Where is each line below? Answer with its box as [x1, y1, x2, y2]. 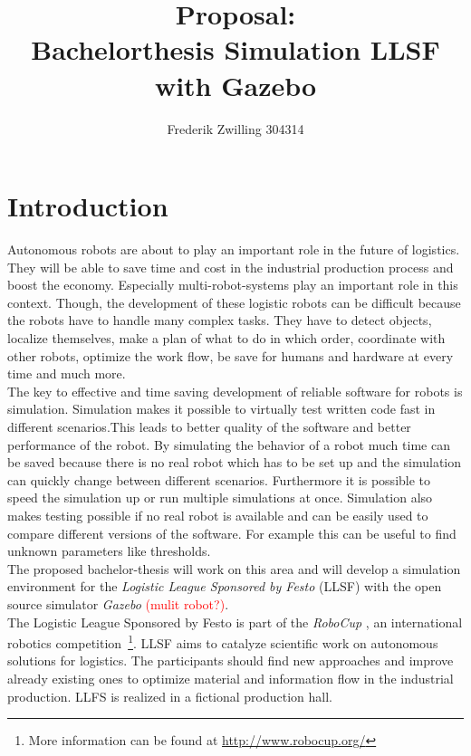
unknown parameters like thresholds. [7, 541, 211, 560]
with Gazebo [154, 66, 317, 103]
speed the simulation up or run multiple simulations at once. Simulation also [7, 488, 433, 507]
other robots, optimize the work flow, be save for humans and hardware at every [7, 346, 454, 365]
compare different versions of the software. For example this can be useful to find [7, 523, 457, 542]
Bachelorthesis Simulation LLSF [31, 31, 440, 68]
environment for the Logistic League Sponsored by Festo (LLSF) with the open [7, 577, 442, 596]
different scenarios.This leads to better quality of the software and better [7, 416, 411, 435]
